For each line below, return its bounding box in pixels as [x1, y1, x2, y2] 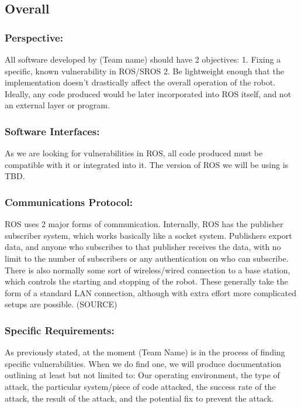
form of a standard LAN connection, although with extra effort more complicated [5, 286, 297, 299]
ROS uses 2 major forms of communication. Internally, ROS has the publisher [5, 218, 283, 230]
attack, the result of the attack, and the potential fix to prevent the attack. [5, 392, 274, 404]
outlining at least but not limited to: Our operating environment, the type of [5, 369, 280, 381]
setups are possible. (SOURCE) [5, 298, 117, 310]
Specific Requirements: [5, 323, 115, 337]
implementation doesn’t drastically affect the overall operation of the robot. [5, 76, 276, 88]
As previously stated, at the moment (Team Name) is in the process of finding [5, 346, 285, 358]
